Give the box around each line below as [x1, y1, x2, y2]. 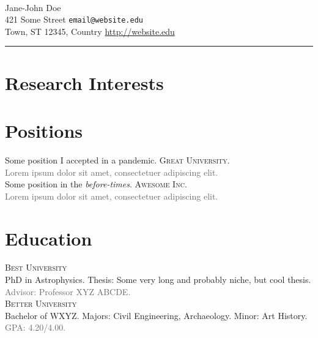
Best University [5, 261, 67, 274]
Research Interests [5, 70, 164, 95]
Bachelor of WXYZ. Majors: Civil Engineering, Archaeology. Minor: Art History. [5, 309, 308, 321]
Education [5, 225, 92, 250]
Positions [5, 118, 83, 143]
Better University [5, 297, 77, 310]
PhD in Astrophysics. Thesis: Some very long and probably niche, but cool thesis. [5, 273, 311, 286]
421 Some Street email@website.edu [5, 13, 143, 26]
